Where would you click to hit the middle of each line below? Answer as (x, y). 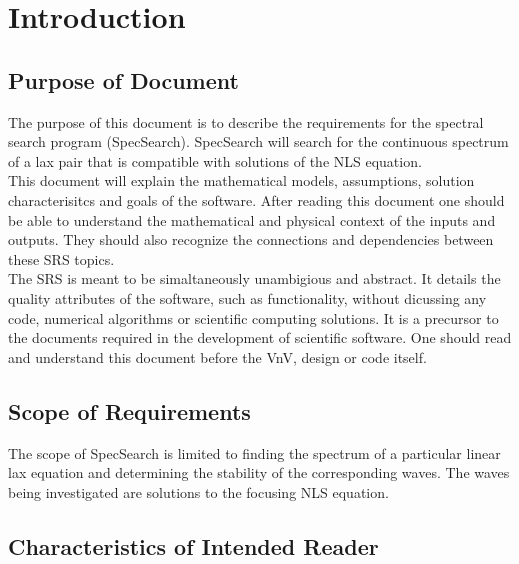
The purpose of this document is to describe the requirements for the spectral (246, 121)
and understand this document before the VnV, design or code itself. (217, 356)
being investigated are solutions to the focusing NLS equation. (198, 491)
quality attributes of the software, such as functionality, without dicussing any (247, 297)
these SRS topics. (61, 258)
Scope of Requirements (129, 410)
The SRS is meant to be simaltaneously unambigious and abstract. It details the (254, 278)
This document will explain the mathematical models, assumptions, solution (241, 180)
